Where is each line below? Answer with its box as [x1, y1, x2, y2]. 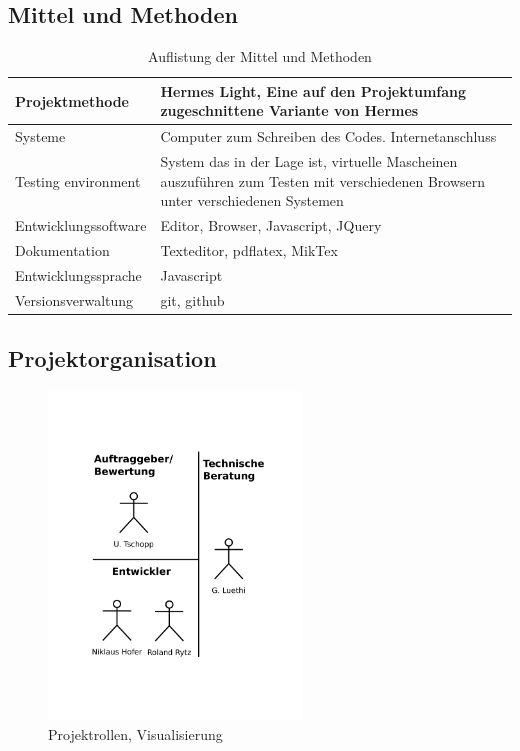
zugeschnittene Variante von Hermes [160, 100, 419, 121]
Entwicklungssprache [15, 264, 142, 285]
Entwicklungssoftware [15, 215, 147, 236]
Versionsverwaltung [15, 289, 134, 310]
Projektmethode [15, 90, 130, 111]
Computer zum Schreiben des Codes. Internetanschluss [160, 126, 497, 147]
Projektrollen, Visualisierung [48, 723, 223, 744]
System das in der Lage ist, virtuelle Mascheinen [160, 151, 458, 172]
